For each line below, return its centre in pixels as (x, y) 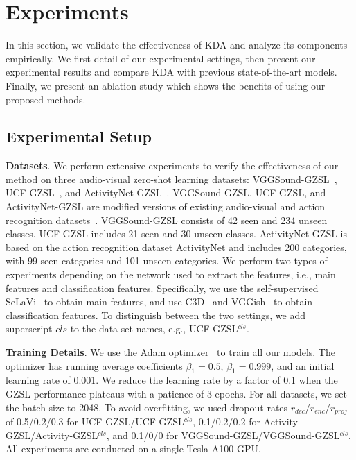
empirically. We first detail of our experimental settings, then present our (161, 58)
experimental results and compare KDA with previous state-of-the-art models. (171, 72)
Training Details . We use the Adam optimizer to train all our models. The (170, 352)
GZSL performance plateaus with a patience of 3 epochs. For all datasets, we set (176, 393)
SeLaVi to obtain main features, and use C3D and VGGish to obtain (159, 301)
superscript (29, 329)
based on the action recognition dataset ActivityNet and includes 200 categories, (176, 247)
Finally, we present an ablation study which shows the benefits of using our (166, 85)
